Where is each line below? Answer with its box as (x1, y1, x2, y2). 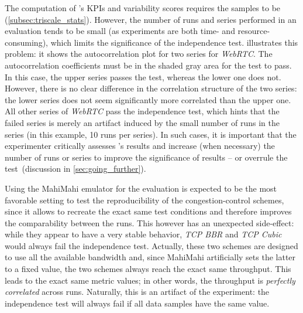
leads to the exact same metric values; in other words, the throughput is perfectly (5, 274, 295, 286)
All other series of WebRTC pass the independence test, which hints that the (5, 105, 280, 117)
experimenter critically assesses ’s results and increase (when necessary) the (5, 140, 275, 152)
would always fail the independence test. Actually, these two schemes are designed (5, 239, 298, 251)
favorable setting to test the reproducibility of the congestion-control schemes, (5, 193, 284, 206)
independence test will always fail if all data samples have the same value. (5, 297, 270, 309)
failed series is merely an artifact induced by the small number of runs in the (5, 116, 280, 128)
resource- (237, 25, 270, 37)
